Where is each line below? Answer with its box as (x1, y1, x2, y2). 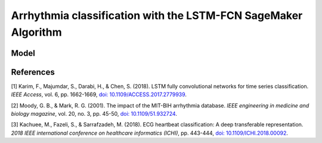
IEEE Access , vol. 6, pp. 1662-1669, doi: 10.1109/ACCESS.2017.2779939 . (11, 91, 187, 98)
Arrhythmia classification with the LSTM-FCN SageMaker (11, 9, 303, 22)
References (11, 67, 55, 77)
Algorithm (11, 26, 62, 39)
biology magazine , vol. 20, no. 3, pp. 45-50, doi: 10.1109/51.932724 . (11, 110, 177, 117)
